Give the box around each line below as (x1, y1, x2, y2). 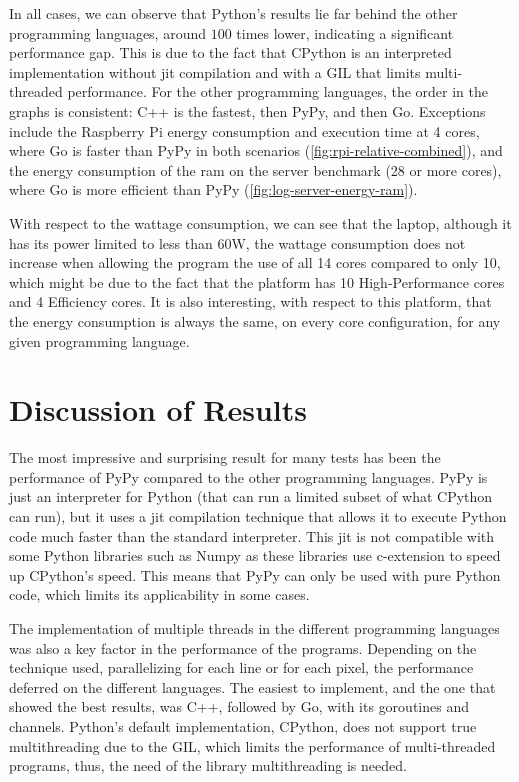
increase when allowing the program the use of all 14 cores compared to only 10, (9, 252, 501, 273)
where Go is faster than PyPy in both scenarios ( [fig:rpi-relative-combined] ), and (9, 140, 503, 161)
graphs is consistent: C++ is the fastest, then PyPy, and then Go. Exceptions (9, 100, 486, 121)
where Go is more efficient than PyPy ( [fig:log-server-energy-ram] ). (9, 179, 418, 200)
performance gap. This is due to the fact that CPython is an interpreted (9, 42, 452, 63)
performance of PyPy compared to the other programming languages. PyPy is (9, 466, 488, 487)
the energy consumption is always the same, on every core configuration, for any (9, 310, 501, 331)
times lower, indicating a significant (236, 22, 454, 43)
